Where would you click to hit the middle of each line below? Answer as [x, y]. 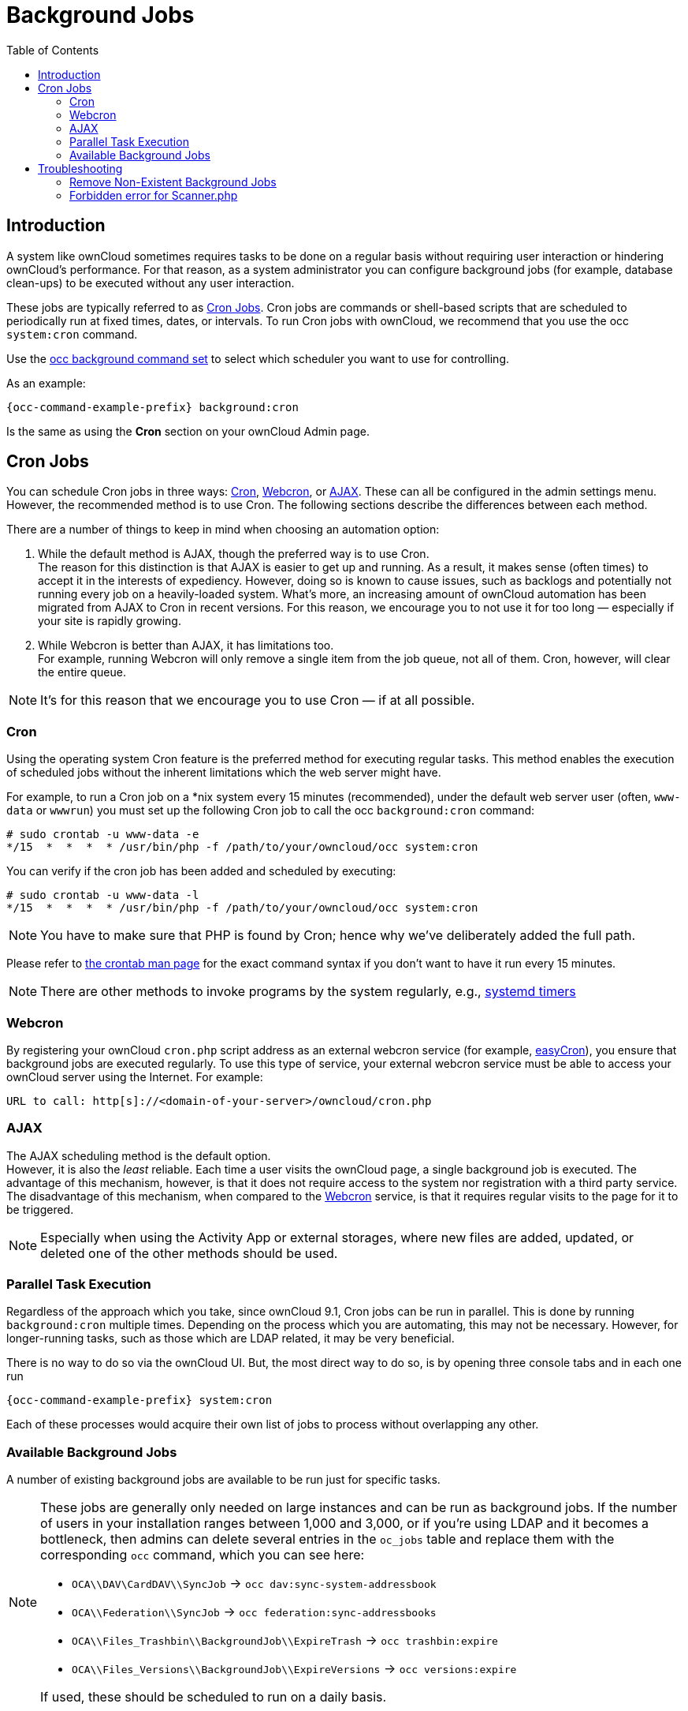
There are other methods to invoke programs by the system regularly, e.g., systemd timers [308, 992]
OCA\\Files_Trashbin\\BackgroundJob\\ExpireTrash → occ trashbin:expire [285, 1640]
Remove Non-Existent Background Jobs [173, 182]
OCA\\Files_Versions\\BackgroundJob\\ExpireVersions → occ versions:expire [294, 1669]
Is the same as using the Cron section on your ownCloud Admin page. [188, 431]
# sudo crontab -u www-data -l [103, 895]
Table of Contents [53, 50]
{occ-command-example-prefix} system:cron [139, 1400]
